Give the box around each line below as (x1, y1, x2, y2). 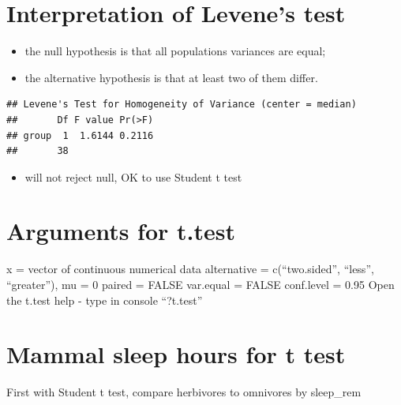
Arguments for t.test (6, 215, 235, 247)
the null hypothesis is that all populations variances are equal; (24, 43, 326, 59)
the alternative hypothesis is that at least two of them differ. (24, 69, 318, 85)
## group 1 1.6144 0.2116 (6, 129, 154, 141)
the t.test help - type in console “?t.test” (6, 291, 203, 308)
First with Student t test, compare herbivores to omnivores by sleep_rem (6, 384, 362, 400)
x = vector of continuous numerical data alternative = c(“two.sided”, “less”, (6, 261, 374, 277)
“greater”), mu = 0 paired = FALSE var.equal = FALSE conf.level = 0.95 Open (6, 276, 395, 292)
